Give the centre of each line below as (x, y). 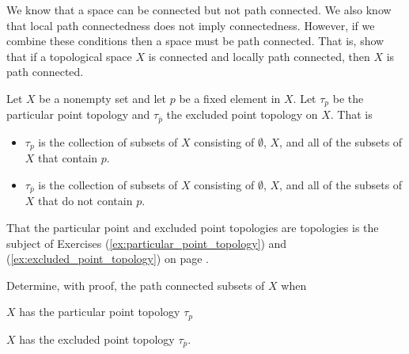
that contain (68, 158)
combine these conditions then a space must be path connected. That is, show (195, 41)
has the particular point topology (100, 312)
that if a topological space (69, 56)
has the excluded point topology (97, 339)
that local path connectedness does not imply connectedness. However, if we (191, 25)
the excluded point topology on (242, 114)
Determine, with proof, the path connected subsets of (136, 285)
